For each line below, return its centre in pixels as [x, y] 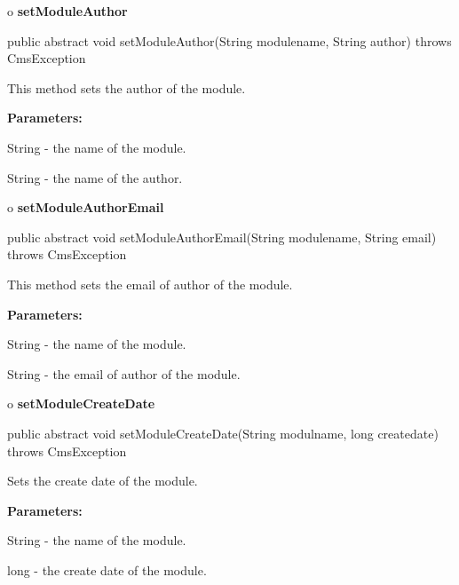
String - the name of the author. [95, 177]
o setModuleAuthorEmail [86, 207]
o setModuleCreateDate [81, 403]
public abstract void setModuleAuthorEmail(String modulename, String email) [222, 237]
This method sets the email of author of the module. [150, 284]
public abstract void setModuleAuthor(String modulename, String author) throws [229, 40]
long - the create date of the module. [107, 569]
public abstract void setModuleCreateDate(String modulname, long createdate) [223, 433]
